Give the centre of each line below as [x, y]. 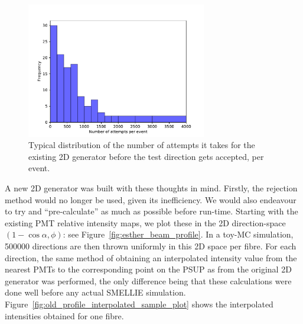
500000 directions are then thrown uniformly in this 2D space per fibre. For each [151, 246]
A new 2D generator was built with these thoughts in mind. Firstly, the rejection [151, 187]
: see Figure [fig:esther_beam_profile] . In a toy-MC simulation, [178, 234]
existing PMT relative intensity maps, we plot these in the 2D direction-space [145, 222]
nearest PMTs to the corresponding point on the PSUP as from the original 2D [148, 269]
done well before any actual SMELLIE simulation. [95, 292]
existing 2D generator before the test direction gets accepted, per [146, 156]
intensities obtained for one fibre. [64, 315]
